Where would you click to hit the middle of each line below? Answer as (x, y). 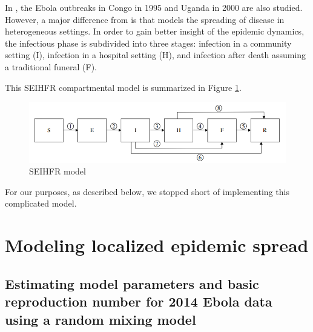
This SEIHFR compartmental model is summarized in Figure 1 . (123, 87)
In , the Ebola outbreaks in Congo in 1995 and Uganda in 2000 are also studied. (154, 7)
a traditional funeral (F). (51, 66)
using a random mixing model (100, 319)
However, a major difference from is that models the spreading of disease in (145, 19)
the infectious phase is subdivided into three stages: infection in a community (148, 43)
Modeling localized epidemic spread (157, 245)
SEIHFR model (58, 171)
